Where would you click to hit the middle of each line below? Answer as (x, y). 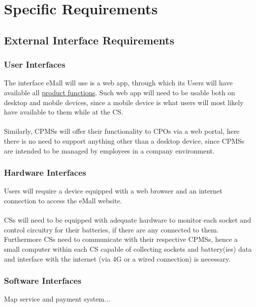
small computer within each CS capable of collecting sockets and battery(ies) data (128, 249)
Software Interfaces (43, 281)
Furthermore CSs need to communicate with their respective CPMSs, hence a (121, 239)
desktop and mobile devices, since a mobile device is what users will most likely (124, 102)
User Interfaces (35, 64)
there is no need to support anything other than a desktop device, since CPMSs (124, 140)
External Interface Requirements (89, 40)
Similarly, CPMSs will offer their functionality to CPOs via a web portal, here (122, 131)
